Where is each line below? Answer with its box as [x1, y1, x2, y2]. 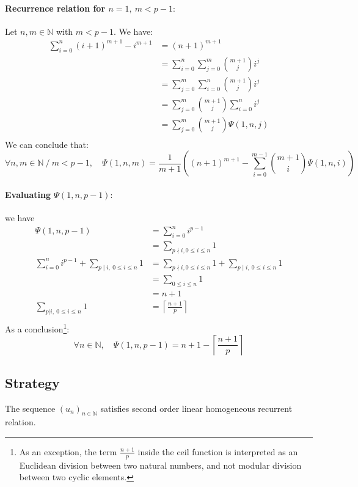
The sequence [5, 401, 56, 414]
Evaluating [5, 188, 51, 201]
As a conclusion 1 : [5, 321, 70, 335]
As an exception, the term [19, 445, 117, 458]
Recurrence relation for [5, 1, 106, 14]
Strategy [5, 373, 60, 392]
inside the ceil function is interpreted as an [137, 445, 298, 458]
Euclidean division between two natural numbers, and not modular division [19, 458, 302, 471]
